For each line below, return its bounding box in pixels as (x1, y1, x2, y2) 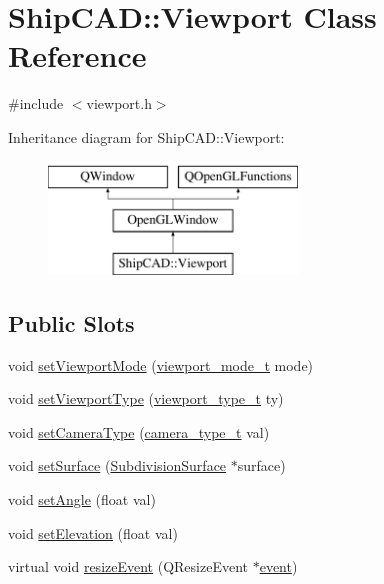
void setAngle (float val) (8, 489, 156, 510)
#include (8, 93, 64, 114)
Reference (8, 35, 147, 76)
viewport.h (86, 93, 152, 114)
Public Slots (8, 307, 135, 338)
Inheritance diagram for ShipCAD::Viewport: (8, 126, 285, 147)
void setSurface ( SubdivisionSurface (8, 455, 227, 476)
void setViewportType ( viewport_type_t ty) (8, 388, 284, 409)
